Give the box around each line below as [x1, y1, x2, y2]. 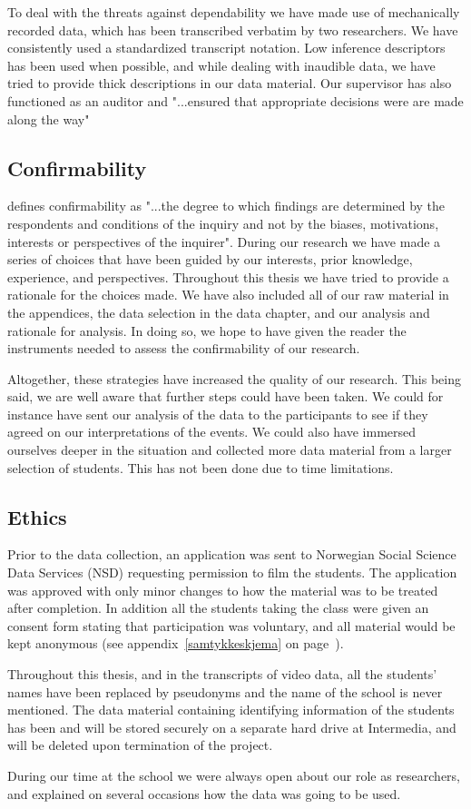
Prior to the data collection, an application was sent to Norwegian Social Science [7, 545, 456, 564]
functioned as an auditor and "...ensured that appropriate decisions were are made [7, 91, 464, 110]
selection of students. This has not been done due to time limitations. [7, 458, 394, 477]
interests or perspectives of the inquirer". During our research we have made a [7, 232, 441, 251]
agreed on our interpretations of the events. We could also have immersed [7, 422, 417, 441]
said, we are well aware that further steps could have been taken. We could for [7, 387, 444, 406]
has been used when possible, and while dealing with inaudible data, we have [7, 55, 436, 74]
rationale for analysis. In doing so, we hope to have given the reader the [7, 321, 407, 340]
